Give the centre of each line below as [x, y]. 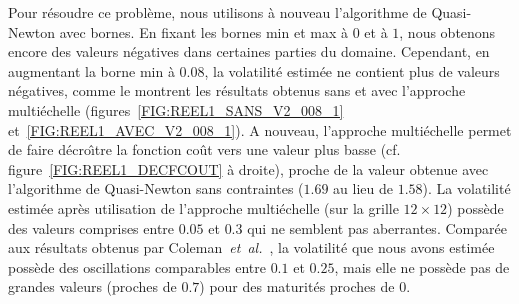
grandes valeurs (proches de [92, 286]
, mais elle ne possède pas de [422, 266]
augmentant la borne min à [91, 70]
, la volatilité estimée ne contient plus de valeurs [352, 70]
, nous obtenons [447, 31]
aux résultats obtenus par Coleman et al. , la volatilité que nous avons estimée [251, 247]
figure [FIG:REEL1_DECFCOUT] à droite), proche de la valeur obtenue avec [248, 168]
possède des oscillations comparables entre [137, 266]
